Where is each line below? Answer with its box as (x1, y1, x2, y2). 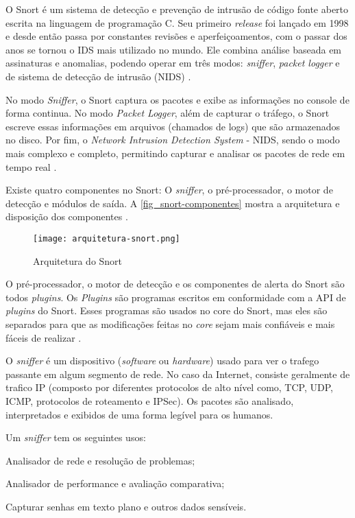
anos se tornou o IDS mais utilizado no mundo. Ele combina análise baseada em (5, 42, 342, 56)
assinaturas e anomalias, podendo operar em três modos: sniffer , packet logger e (5, 56, 340, 70)
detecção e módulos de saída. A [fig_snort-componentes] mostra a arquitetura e (5, 196, 340, 210)
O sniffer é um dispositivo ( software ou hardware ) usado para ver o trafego (5, 353, 319, 368)
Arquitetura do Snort (33, 253, 123, 268)
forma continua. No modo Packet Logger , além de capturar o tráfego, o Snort (5, 106, 330, 120)
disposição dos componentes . (5, 209, 128, 224)
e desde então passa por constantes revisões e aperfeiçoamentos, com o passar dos (5, 29, 347, 43)
